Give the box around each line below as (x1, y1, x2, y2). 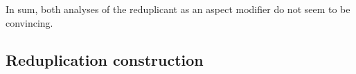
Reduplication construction (6, 49, 204, 70)
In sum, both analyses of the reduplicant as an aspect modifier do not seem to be (6, 2, 350, 16)
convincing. (6, 15, 53, 29)
